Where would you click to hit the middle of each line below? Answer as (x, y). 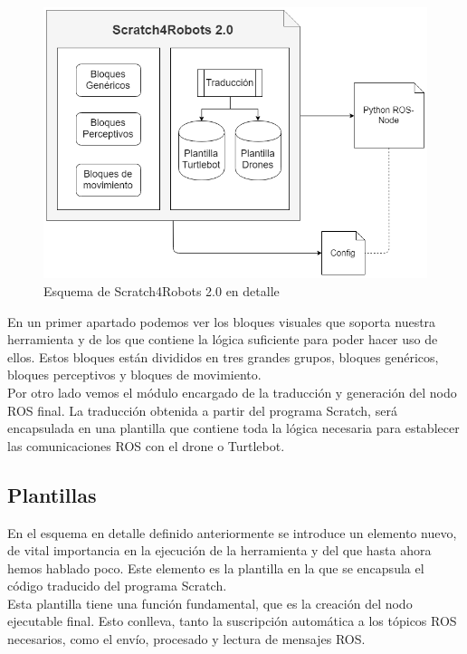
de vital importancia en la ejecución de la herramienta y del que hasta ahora (219, 550)
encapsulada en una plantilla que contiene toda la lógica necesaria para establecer (233, 428)
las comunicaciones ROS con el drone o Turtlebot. (146, 445)
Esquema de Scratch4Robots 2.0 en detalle (162, 290)
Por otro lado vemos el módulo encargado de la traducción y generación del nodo (232, 392)
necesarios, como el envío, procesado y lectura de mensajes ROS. (186, 639)
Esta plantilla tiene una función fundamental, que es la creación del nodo (210, 603)
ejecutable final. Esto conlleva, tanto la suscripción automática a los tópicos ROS (232, 621)
